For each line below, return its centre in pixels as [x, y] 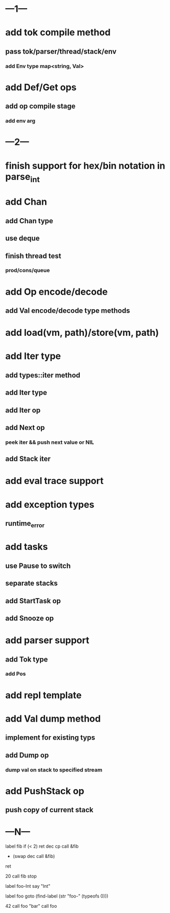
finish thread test [33, 256]
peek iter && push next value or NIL [50, 442]
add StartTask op [33, 601]
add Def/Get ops [41, 87]
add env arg [20, 121]
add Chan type [29, 221]
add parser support [47, 640]
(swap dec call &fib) [34, 856]
